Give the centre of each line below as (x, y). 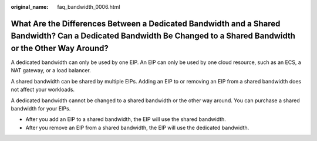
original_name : (30, 7)
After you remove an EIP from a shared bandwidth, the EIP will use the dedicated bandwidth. (137, 127)
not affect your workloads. (43, 90)
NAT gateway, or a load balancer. (51, 70)
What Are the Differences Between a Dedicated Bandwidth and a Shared (146, 23)
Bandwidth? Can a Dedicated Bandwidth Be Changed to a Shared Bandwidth (153, 36)
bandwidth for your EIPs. (41, 109)
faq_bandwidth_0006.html (89, 7)
